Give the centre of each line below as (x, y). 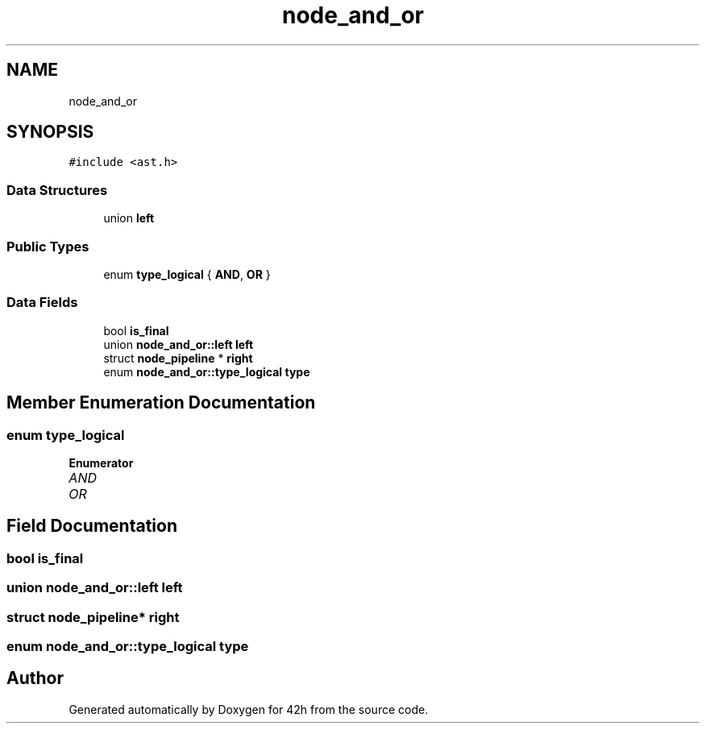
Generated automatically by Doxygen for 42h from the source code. (249, 709)
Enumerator (101, 462)
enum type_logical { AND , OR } (187, 274)
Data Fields (42, 303)
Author (35, 678)
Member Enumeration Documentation (161, 403)
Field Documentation (92, 526)
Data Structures (57, 190)
